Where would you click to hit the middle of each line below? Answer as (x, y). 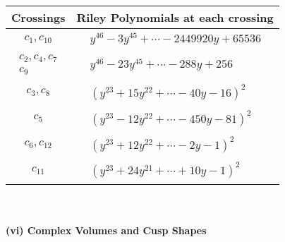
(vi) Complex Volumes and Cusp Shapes (106, 230)
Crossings (38, 17)
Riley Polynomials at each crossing (175, 17)
